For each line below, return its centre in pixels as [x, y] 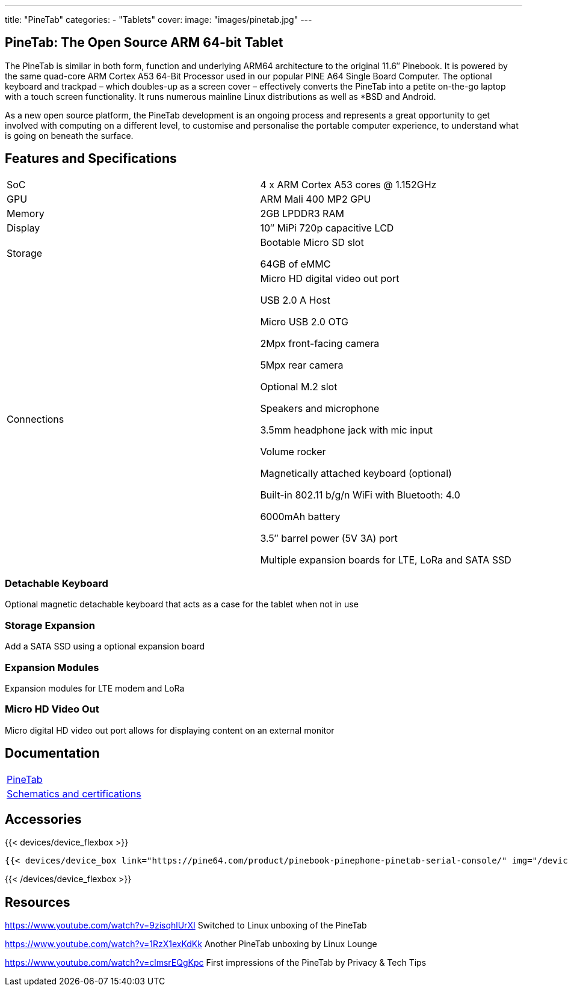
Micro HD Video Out [52, 709]
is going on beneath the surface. [69, 135]
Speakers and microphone [320, 408]
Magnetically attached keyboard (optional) [356, 473]
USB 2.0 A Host [295, 300]
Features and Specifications [91, 159]
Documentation [52, 753]
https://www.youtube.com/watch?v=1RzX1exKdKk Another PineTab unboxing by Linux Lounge [191, 944]
